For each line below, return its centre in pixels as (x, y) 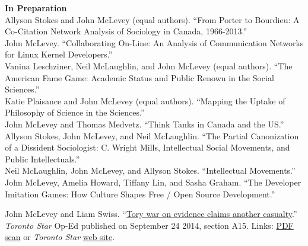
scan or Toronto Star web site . (60, 237)
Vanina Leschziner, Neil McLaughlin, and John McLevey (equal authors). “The (149, 66)
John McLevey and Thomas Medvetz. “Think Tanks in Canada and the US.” (145, 124)
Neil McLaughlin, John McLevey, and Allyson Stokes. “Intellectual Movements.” (150, 170)
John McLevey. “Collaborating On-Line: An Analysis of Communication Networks (154, 42)
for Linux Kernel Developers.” (59, 54)
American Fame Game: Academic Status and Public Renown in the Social (139, 77)
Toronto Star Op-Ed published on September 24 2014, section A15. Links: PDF (149, 225)
